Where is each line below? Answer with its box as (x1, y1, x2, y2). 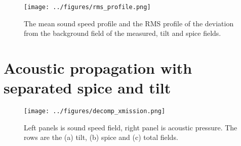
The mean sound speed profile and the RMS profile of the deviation (24, 18, 234, 28)
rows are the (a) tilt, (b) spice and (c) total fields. (24, 132, 178, 142)
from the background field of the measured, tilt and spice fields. (24, 28, 221, 38)
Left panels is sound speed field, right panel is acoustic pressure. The (24, 122, 237, 132)
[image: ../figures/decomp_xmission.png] (24, 108, 166, 115)
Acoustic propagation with (4, 58, 192, 78)
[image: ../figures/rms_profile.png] (24, 4, 151, 11)
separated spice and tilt (4, 77, 171, 98)
